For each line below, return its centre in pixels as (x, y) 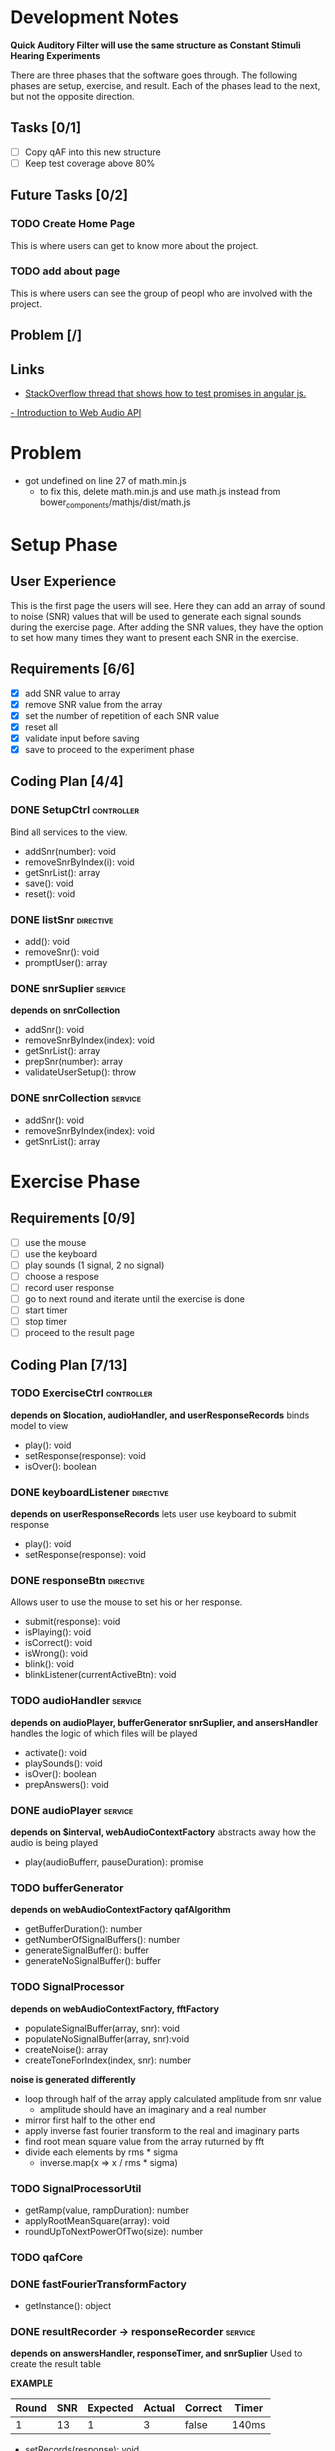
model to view (39, 1425)
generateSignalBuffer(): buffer (87, 1950)
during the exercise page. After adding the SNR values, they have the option (167, 627)
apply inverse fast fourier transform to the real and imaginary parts (162, 2130)
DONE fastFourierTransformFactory (98, 2284)
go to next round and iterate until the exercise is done (135, 1298)
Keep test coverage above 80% (90, 163)
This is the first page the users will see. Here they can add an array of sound (168, 605)
